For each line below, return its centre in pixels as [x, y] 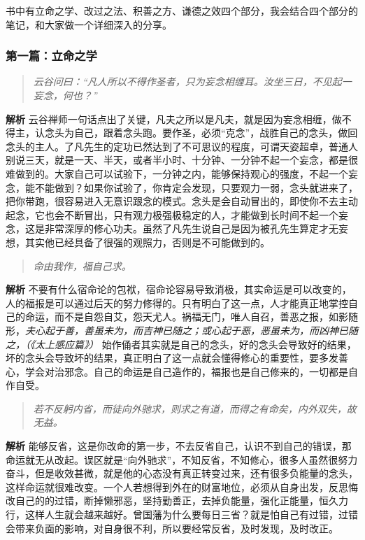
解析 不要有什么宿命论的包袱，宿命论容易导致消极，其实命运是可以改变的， [179, 289]
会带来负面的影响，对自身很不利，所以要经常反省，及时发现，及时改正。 [172, 528]
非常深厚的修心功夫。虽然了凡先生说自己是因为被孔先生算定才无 [191, 228]
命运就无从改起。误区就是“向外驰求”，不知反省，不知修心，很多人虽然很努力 [182, 459]
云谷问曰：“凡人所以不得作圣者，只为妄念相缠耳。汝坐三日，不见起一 [192, 81]
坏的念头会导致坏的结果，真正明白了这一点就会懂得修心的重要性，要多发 [172, 358]
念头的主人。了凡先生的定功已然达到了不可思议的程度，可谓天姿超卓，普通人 [182, 146]
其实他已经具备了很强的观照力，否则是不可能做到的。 [147, 242]
